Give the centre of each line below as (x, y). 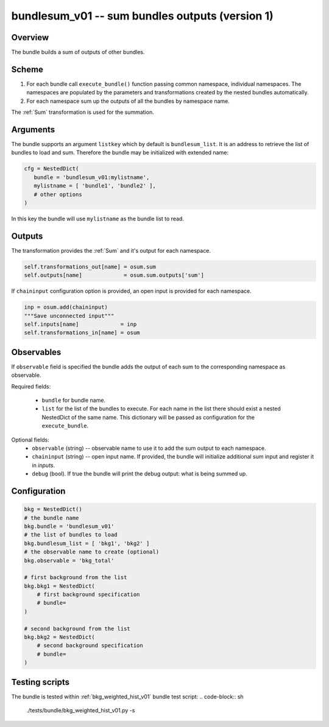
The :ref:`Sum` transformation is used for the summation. (83, 112)
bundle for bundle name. (74, 400)
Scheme (27, 69)
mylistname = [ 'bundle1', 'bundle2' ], (95, 186)
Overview (30, 37)
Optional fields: (30, 440)
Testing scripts (41, 682)
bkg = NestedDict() (53, 509)
